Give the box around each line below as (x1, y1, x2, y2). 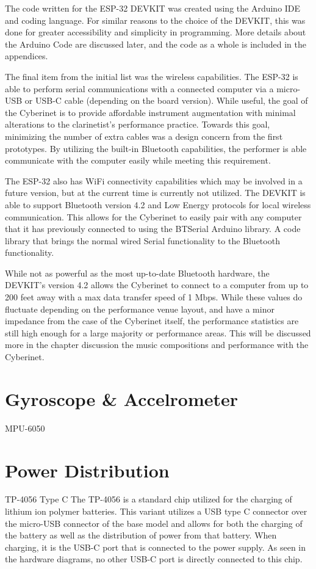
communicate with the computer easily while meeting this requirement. (5, 154, 271, 167)
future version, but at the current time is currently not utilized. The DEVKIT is (5, 186, 306, 199)
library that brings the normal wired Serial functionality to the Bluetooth (5, 234, 280, 247)
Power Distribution (5, 457, 170, 482)
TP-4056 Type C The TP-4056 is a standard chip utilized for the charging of (5, 493, 292, 506)
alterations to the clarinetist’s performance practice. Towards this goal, (5, 118, 270, 131)
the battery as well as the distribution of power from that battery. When (5, 529, 277, 542)
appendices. (5, 49, 48, 62)
